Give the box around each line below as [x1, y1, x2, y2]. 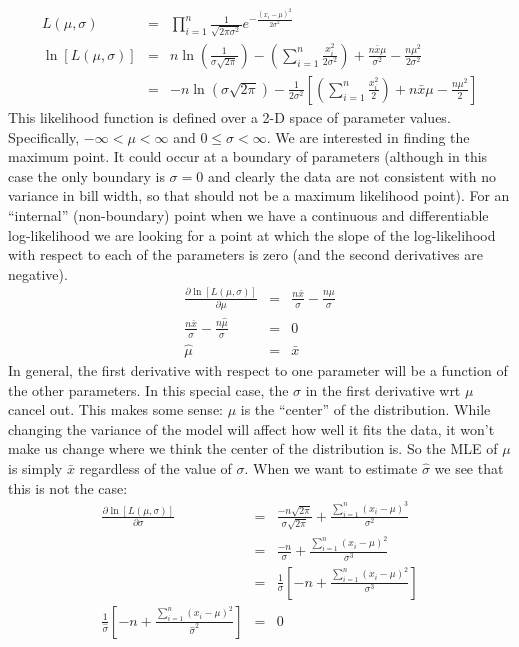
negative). [8, 263, 68, 284]
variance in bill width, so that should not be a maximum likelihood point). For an [8, 185, 510, 206]
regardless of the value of [79, 457, 232, 478]
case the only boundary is [8, 165, 165, 186]
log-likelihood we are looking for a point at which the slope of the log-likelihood [8, 224, 496, 245]
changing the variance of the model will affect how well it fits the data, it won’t [8, 418, 495, 439]
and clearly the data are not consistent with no [207, 165, 496, 186]
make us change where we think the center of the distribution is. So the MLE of [8, 438, 498, 459]
